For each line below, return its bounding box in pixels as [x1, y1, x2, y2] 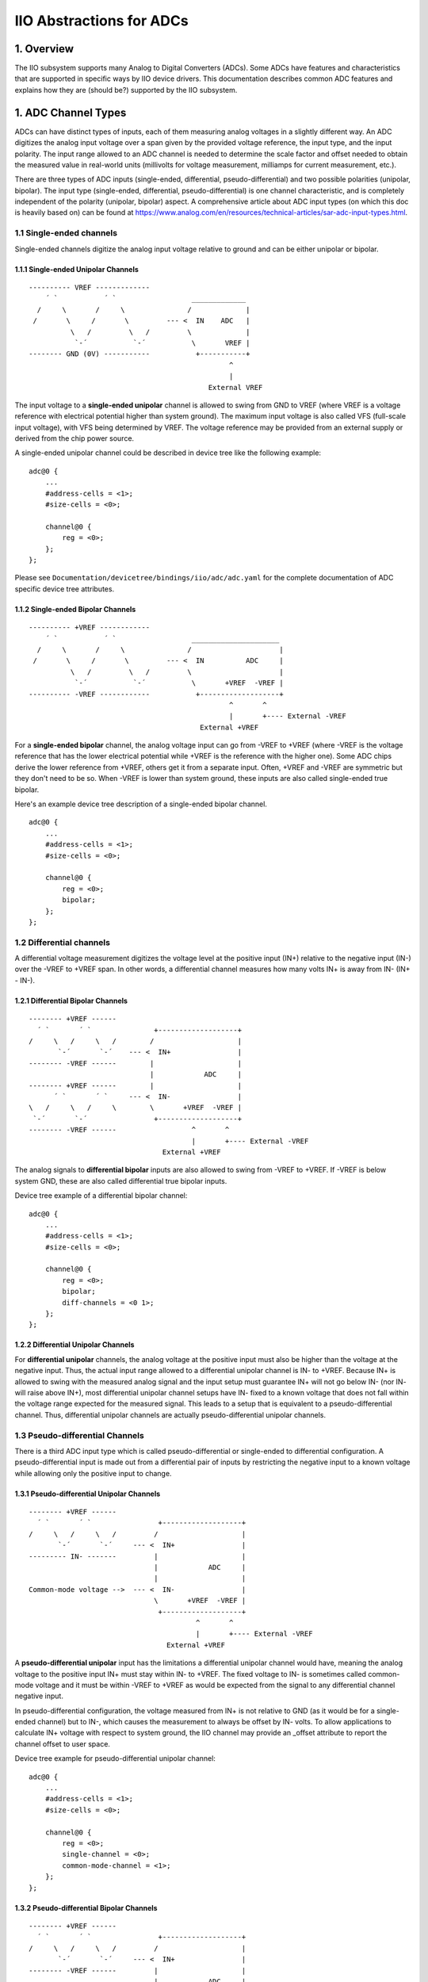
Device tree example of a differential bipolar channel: [14, 1191, 188, 1200]
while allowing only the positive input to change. [14, 1468, 172, 1478]
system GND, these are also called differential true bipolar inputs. [14, 1176, 227, 1185]
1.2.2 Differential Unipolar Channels [14, 1340, 135, 1349]
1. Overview [14, 42, 75, 55]
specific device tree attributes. [14, 584, 115, 594]
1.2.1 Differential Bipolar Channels [14, 996, 128, 1005]
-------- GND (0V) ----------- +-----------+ [29, 350, 250, 358]
